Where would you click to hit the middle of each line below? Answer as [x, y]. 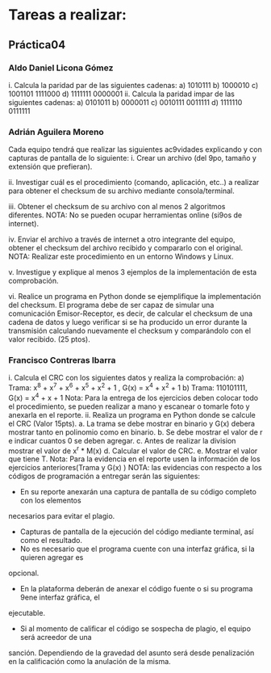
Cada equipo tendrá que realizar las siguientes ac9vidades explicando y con [135, 149]
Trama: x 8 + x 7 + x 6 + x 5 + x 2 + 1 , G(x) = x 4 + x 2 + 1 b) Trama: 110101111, [128, 387]
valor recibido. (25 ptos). [49, 339]
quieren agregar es [52, 557]
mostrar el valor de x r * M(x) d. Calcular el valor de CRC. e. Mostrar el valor [133, 450]
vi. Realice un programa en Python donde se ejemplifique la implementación [135, 297]
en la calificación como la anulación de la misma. [90, 662]
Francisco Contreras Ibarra [62, 360]
